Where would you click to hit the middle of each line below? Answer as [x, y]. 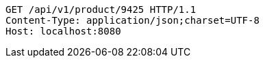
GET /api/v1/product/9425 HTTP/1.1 [101, 9]
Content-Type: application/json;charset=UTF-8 [132, 20]
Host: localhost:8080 [63, 31]
